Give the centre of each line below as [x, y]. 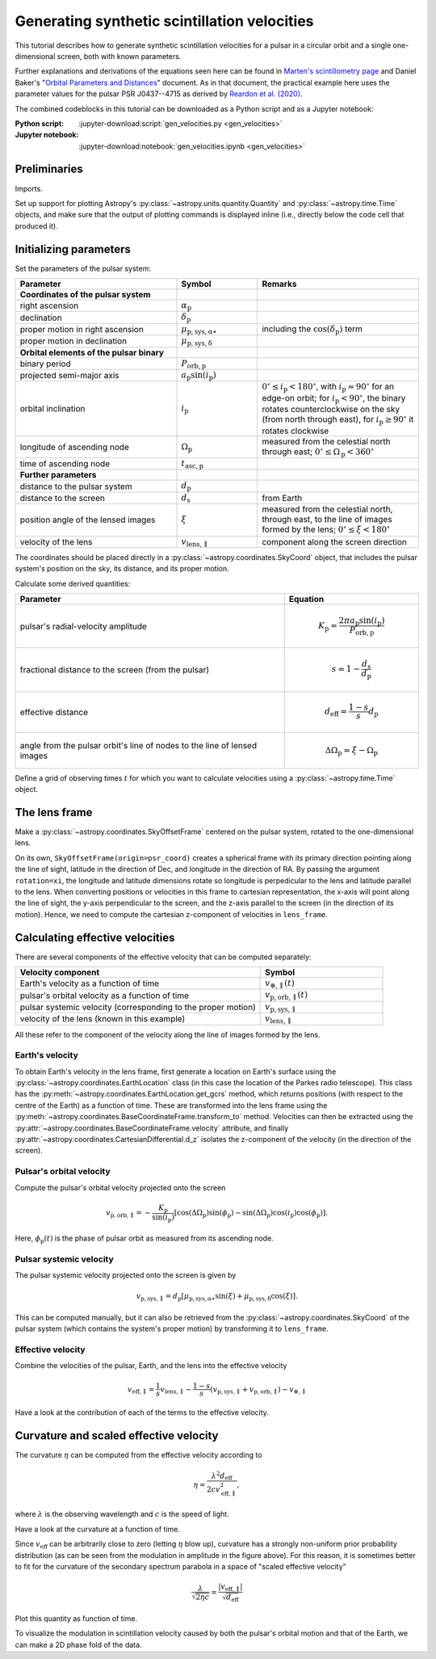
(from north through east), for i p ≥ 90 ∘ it [338, 419]
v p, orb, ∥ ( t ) [287, 996]
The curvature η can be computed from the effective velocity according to [138, 1455]
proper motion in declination [73, 341]
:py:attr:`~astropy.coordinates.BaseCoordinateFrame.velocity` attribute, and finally [152, 1128]
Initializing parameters [73, 249]
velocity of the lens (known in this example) [103, 1019]
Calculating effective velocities [95, 937]
